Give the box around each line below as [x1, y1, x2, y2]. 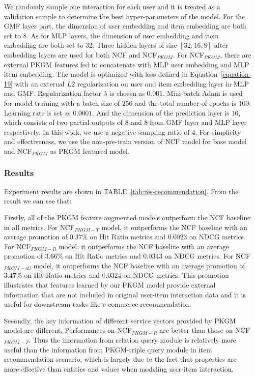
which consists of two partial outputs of [4, 117, 123, 127]
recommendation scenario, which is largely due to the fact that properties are [4, 354, 237, 364]
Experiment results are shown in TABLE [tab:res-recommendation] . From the [4, 186, 239, 196]
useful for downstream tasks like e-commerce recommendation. [4, 299, 192, 309]
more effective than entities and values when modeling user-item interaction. [4, 363, 234, 374]
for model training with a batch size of [4, 97, 120, 108]
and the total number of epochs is [135, 97, 236, 108]
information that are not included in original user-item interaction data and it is [4, 289, 246, 299]
